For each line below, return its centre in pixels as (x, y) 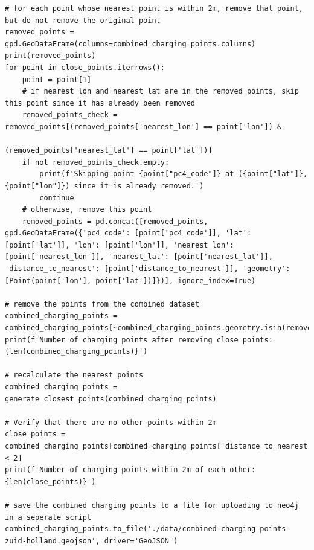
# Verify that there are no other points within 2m (111, 422)
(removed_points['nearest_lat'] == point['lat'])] (109, 151)
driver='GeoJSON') (141, 541)
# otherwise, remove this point (87, 210)
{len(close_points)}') (50, 481)
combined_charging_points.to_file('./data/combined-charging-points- (148, 529)
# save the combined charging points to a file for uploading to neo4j (152, 505)
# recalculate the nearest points (74, 375)
